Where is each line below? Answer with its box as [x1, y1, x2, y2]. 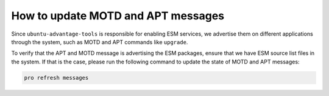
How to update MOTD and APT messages [11, 9, 225, 22]
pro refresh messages [24, 74, 89, 81]
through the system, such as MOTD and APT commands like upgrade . [11, 38, 188, 45]
